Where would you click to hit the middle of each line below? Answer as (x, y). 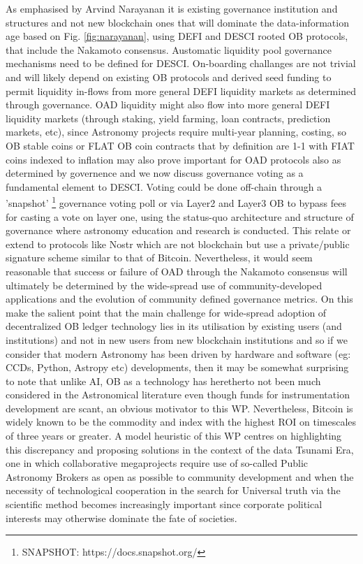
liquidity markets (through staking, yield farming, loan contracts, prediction (168, 118)
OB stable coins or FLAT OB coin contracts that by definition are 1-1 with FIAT (180, 145)
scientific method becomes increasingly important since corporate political (164, 504)
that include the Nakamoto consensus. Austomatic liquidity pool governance (169, 49)
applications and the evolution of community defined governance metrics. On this (179, 299)
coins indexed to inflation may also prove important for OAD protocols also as (173, 159)
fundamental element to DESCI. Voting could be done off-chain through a (164, 186)
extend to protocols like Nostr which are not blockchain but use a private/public (178, 244)
